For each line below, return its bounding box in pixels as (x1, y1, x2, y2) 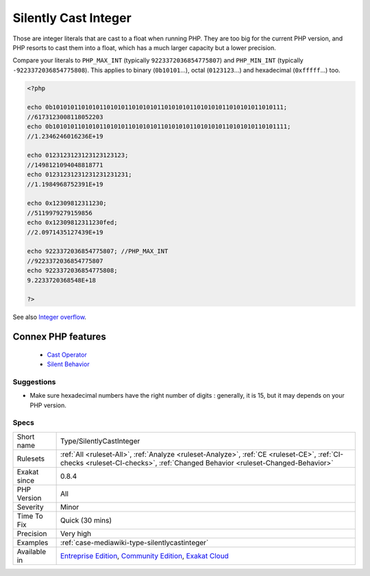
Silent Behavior (47, 360, 90, 368)
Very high (60, 529, 92, 538)
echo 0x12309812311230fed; (27, 219, 118, 226)
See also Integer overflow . (12, 313, 87, 322)
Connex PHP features (12, 331, 106, 343)
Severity (16, 502, 44, 512)
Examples (16, 538, 49, 547)
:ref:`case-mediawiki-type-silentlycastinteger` (60, 538, 209, 547)
